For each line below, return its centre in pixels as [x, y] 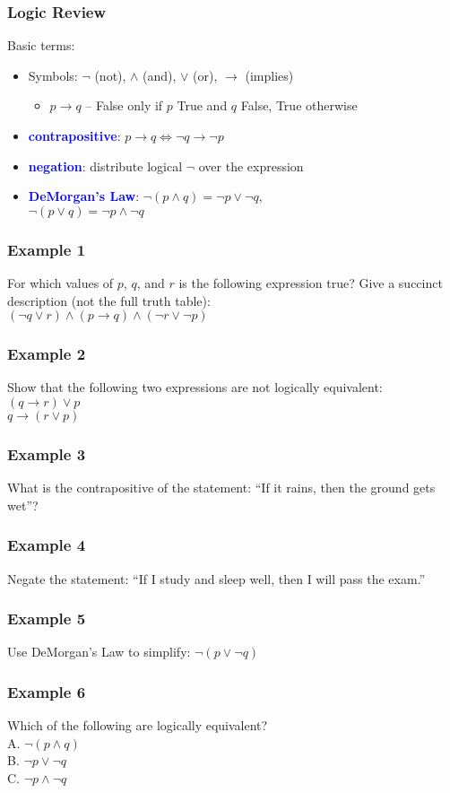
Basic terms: [41, 45]
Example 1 [47, 249]
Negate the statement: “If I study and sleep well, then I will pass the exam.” [216, 578]
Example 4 [47, 545]
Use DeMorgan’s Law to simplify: [99, 652]
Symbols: [53, 75]
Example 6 [47, 691]
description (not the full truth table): [109, 300]
